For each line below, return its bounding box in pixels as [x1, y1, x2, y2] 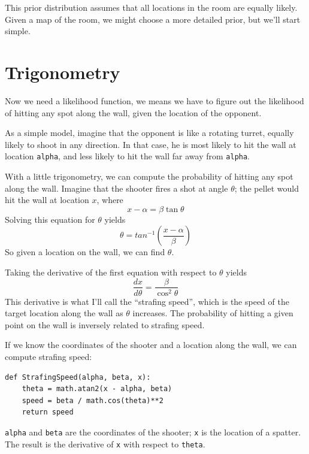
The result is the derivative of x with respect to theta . [5, 437, 205, 450]
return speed [22, 408, 74, 417]
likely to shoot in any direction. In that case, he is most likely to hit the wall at [5, 138, 296, 150]
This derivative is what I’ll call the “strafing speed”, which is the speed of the [5, 295, 289, 307]
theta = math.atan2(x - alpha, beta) [22, 385, 172, 394]
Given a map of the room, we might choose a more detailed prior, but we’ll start [5, 13, 301, 25]
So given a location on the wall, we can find [5, 246, 165, 258]
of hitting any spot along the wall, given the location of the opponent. [5, 106, 262, 119]
